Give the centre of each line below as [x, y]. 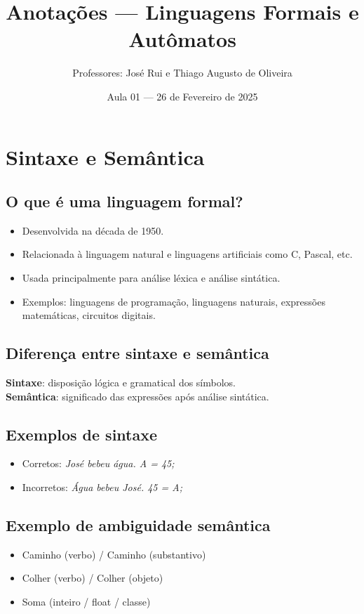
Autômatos [182, 39]
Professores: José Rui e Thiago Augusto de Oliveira [182, 73]
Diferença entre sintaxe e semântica [137, 353]
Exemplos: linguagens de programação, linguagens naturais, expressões [174, 301]
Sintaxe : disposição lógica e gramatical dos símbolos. [121, 383]
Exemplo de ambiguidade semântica [138, 525]
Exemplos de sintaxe [82, 434]
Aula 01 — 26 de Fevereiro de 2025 [182, 96]
